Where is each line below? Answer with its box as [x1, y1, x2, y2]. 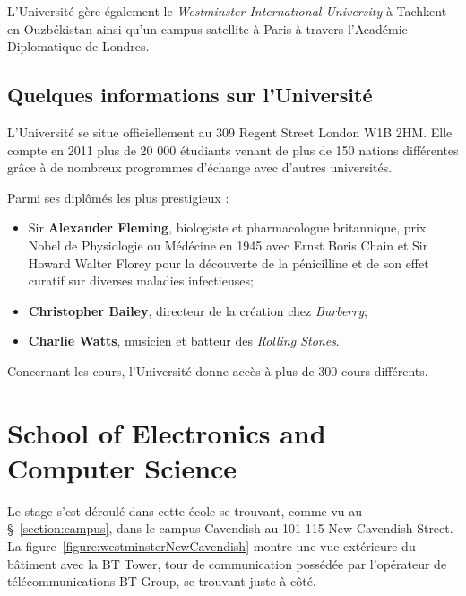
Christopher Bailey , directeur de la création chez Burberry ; [28, 301, 367, 320]
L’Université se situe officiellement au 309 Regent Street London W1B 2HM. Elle [7, 122, 453, 141]
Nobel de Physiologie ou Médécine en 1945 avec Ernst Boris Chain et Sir [28, 235, 428, 254]
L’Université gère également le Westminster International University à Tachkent [7, 2, 447, 20]
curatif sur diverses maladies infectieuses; [28, 271, 254, 290]
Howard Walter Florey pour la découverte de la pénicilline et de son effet [28, 253, 429, 272]
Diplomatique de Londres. [7, 37, 150, 56]
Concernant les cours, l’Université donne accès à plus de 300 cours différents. [7, 361, 428, 380]
